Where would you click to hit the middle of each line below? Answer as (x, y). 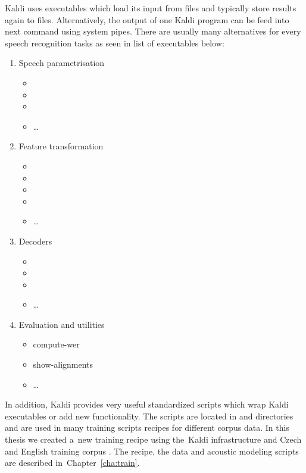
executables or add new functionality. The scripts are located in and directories (149, 416)
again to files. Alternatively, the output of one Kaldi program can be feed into (147, 19)
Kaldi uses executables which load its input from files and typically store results (151, 8)
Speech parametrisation (62, 63)
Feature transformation (61, 146)
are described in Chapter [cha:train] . (72, 463)
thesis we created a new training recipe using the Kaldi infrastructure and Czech (153, 439)
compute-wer (56, 344)
